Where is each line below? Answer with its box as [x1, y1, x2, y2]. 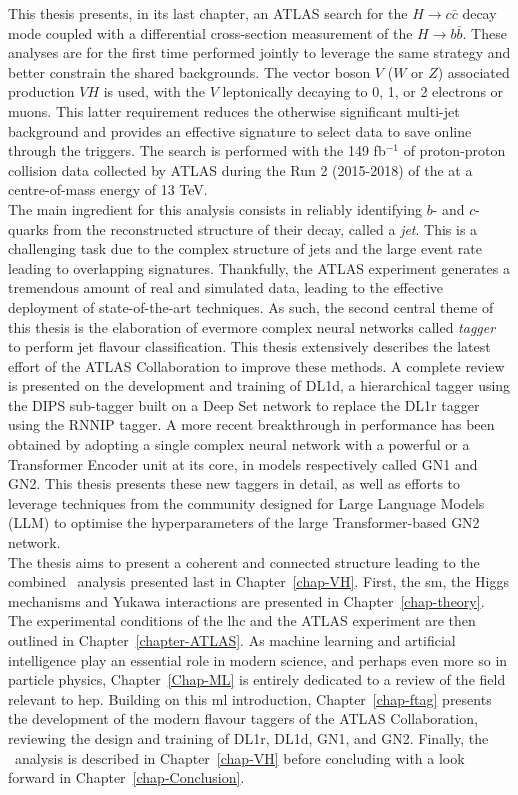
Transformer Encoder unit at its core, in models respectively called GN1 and [8, 453, 478, 474]
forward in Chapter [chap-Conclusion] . [8, 767, 245, 788]
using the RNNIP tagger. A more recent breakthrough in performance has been [8, 414, 495, 435]
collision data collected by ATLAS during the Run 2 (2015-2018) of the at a [8, 159, 473, 180]
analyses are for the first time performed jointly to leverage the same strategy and [8, 42, 511, 63]
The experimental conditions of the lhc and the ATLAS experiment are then [8, 610, 476, 631]
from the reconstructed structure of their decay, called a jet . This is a [53, 218, 478, 239]
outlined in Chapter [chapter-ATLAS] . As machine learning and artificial [8, 630, 456, 650]
